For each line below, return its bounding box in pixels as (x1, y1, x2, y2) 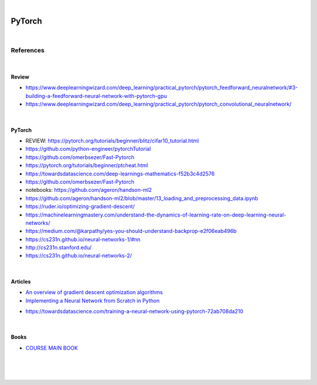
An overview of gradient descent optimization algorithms (25, 289, 163, 296)
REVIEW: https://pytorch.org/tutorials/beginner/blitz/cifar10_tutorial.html (25, 137, 199, 144)
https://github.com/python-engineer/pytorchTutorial (25, 146, 151, 153)
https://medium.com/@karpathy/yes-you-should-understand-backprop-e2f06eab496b (25, 228, 237, 235)
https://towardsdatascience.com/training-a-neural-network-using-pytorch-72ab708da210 (25, 308, 244, 315)
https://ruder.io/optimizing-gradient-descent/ (25, 203, 135, 210)
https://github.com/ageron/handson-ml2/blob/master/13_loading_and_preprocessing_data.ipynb (25, 194, 258, 202)
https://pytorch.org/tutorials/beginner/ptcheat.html (25, 162, 149, 169)
